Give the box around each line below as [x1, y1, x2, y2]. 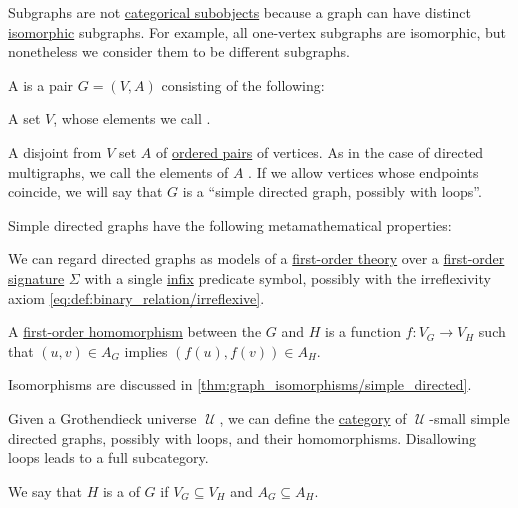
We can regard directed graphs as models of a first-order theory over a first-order [8, 248, 505, 269]
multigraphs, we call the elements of [8, 161, 229, 182]
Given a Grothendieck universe [8, 407, 197, 428]
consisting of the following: [161, 74, 325, 95]
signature [8, 267, 65, 288]
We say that [8, 480, 82, 501]
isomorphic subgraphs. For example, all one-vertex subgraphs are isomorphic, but [8, 21, 506, 42]
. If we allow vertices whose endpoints [248, 161, 479, 182]
